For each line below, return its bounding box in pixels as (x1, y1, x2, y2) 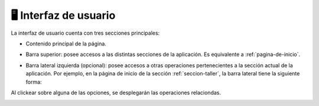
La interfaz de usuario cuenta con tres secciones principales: (11, 29, 160, 37)
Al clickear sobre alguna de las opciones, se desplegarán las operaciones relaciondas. (11, 89, 222, 96)
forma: (25, 78, 42, 85)
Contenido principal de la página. (25, 40, 106, 47)
